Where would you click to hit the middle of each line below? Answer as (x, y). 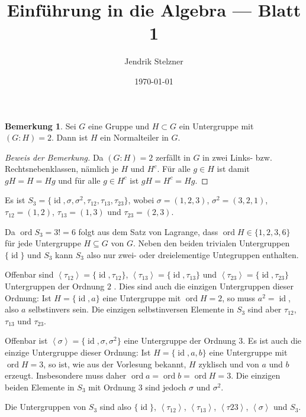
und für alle (79, 180)
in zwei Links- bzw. (237, 157)
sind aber (265, 309)
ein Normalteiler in (134, 137)
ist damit (233, 169)
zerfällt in (173, 157)
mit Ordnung (112, 387)
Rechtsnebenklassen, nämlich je (62, 169)
